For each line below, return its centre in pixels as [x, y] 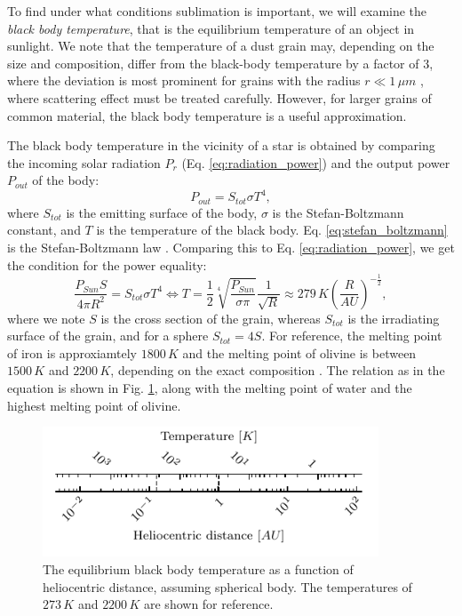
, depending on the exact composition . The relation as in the [278, 370]
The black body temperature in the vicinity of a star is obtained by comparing [221, 145]
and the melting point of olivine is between [299, 352]
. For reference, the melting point [352, 336]
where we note [46, 318]
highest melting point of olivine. [94, 405]
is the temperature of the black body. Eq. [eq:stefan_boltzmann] [272, 230]
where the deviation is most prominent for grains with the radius [184, 80]
